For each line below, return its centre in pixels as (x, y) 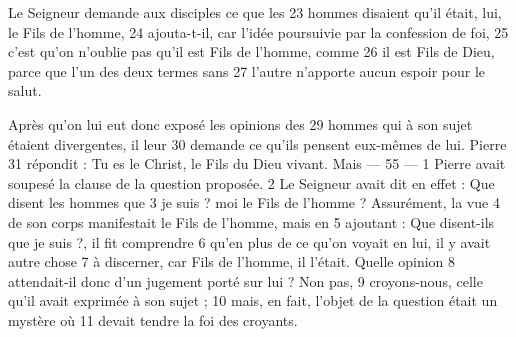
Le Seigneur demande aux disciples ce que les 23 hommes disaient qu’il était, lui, (255, 12)
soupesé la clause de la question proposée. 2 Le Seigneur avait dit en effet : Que (251, 182)
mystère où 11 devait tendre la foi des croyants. (153, 319)
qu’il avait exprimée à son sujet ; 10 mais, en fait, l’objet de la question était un (253, 300)
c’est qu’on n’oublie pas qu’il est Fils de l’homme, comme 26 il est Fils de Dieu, (251, 51)
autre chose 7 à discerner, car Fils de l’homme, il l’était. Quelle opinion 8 (232, 261)
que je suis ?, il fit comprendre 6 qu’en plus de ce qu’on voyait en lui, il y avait (249, 241)
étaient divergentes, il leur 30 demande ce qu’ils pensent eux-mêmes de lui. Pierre (257, 143)
